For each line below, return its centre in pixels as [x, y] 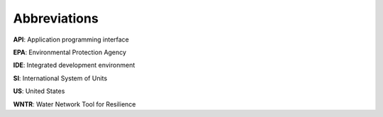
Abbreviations [56, 18]
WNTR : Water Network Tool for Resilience [74, 104]
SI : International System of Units [60, 78]
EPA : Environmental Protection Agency [70, 52]
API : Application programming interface [71, 39]
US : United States [39, 91]
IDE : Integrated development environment [74, 65]
